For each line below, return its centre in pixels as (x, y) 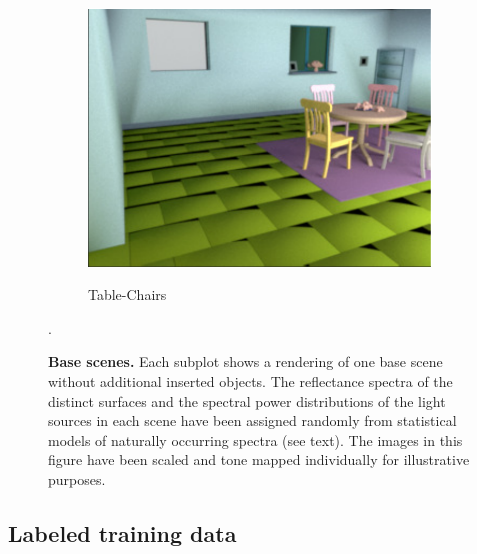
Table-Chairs (127, 294)
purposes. (77, 478)
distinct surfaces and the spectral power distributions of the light (247, 400)
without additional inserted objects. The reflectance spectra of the (250, 381)
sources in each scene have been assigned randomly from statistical (252, 420)
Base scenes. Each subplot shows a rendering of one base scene (245, 361)
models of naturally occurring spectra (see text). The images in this (255, 439)
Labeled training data (122, 532)
